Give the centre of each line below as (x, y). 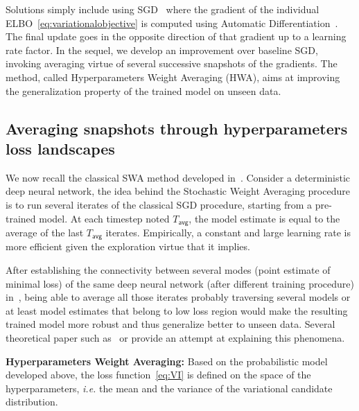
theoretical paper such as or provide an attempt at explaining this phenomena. (175, 338)
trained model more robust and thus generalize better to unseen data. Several (170, 324)
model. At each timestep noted (104, 218)
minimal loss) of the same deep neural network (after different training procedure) (180, 283)
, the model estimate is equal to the (264, 218)
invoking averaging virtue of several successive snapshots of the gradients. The (172, 63)
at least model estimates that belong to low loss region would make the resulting (177, 310)
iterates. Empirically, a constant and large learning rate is (228, 232)
